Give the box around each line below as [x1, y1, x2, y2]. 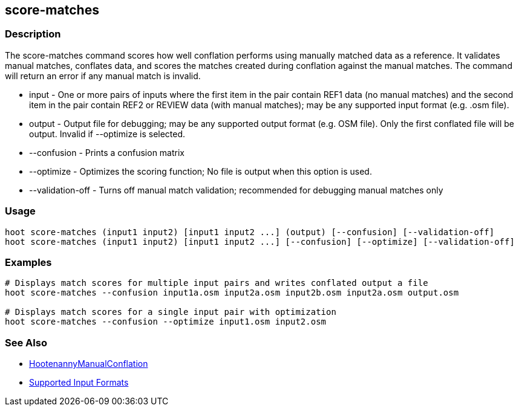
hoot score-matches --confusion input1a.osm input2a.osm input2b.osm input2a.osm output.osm [5, 288, 459, 298]
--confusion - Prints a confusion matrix [29, 147, 184, 158]
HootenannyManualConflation [29, 358, 148, 369]
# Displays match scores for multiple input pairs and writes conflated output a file [5, 278, 428, 288]
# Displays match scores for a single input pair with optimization [5, 307, 336, 317]
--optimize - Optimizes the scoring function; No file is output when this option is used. [29, 166, 372, 176]
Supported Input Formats [29, 377, 129, 388]
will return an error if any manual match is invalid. [5, 70, 201, 81]
